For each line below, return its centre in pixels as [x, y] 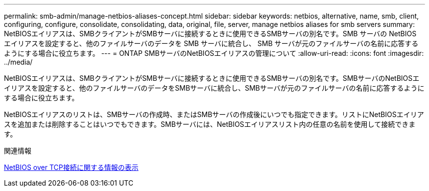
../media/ [18, 62]
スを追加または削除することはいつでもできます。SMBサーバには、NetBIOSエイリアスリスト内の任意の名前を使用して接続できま [210, 124]
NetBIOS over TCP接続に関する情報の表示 [71, 167]
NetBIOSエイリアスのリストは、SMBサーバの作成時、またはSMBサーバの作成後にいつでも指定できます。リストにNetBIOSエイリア [214, 114]
